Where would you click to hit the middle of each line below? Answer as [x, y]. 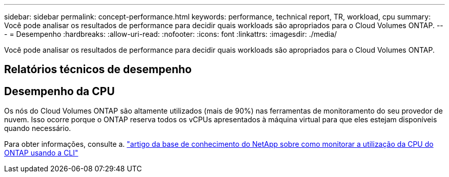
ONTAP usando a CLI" [41, 153]
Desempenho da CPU [59, 91]
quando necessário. [38, 128]
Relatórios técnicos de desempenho [98, 70]
